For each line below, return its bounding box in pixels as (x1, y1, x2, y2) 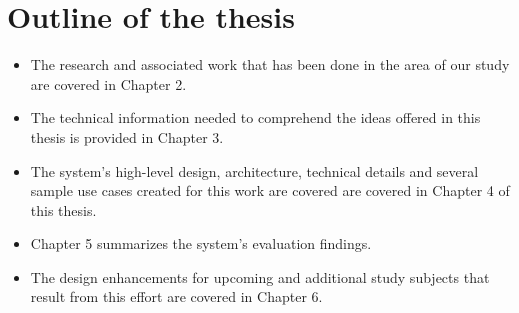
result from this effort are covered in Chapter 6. (30, 286, 323, 307)
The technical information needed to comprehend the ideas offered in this (30, 107, 481, 128)
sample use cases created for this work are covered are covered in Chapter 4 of (30, 180, 510, 201)
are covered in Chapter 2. (30, 73, 187, 94)
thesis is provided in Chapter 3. (30, 126, 224, 147)
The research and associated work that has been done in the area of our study (30, 54, 510, 75)
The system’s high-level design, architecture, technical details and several (30, 160, 479, 181)
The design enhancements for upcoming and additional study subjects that (30, 266, 490, 287)
